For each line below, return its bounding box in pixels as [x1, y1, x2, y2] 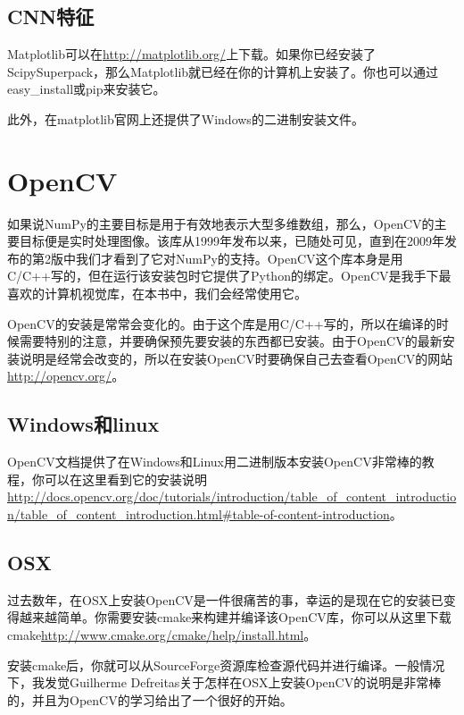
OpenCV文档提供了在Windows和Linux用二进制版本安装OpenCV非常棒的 [7, 452, 422, 471]
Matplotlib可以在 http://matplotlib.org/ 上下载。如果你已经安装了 [7, 45, 377, 63]
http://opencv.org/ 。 [7, 366, 125, 385]
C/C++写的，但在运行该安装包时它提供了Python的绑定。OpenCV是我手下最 [7, 266, 452, 285]
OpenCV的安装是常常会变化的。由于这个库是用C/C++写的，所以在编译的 [7, 314, 436, 332]
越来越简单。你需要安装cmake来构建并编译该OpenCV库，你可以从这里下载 [19, 608, 452, 627]
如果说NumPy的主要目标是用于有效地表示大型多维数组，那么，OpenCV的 [7, 214, 435, 232]
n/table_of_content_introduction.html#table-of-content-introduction [7, 505, 390, 524]
